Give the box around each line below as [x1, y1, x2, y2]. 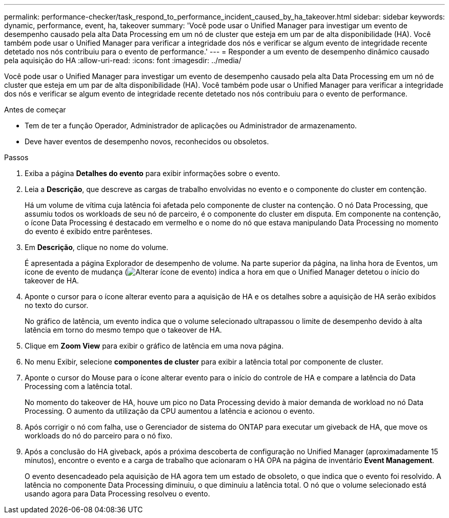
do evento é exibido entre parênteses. [25, 227, 153, 236]
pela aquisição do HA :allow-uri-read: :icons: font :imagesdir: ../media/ [4, 56, 241, 65]
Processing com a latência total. [25, 382, 132, 391]
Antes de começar [4, 105, 66, 114]
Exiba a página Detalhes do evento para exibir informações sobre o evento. [25, 169, 280, 178]
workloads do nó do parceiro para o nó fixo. [25, 431, 173, 440]
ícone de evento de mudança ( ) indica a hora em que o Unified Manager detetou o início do [25, 267, 420, 276]
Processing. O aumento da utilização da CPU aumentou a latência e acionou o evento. [25, 407, 315, 415]
